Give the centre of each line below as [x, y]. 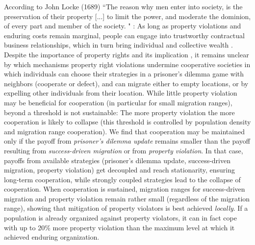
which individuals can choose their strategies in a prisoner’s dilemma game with [124, 74]
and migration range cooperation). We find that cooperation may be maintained [124, 131]
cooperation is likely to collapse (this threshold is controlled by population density [127, 122]
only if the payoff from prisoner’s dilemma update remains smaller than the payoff [127, 141]
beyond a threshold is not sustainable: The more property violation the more [119, 112]
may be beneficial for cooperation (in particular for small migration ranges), [118, 102]
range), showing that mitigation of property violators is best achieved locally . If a [126, 208]
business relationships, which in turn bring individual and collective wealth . [118, 45]
